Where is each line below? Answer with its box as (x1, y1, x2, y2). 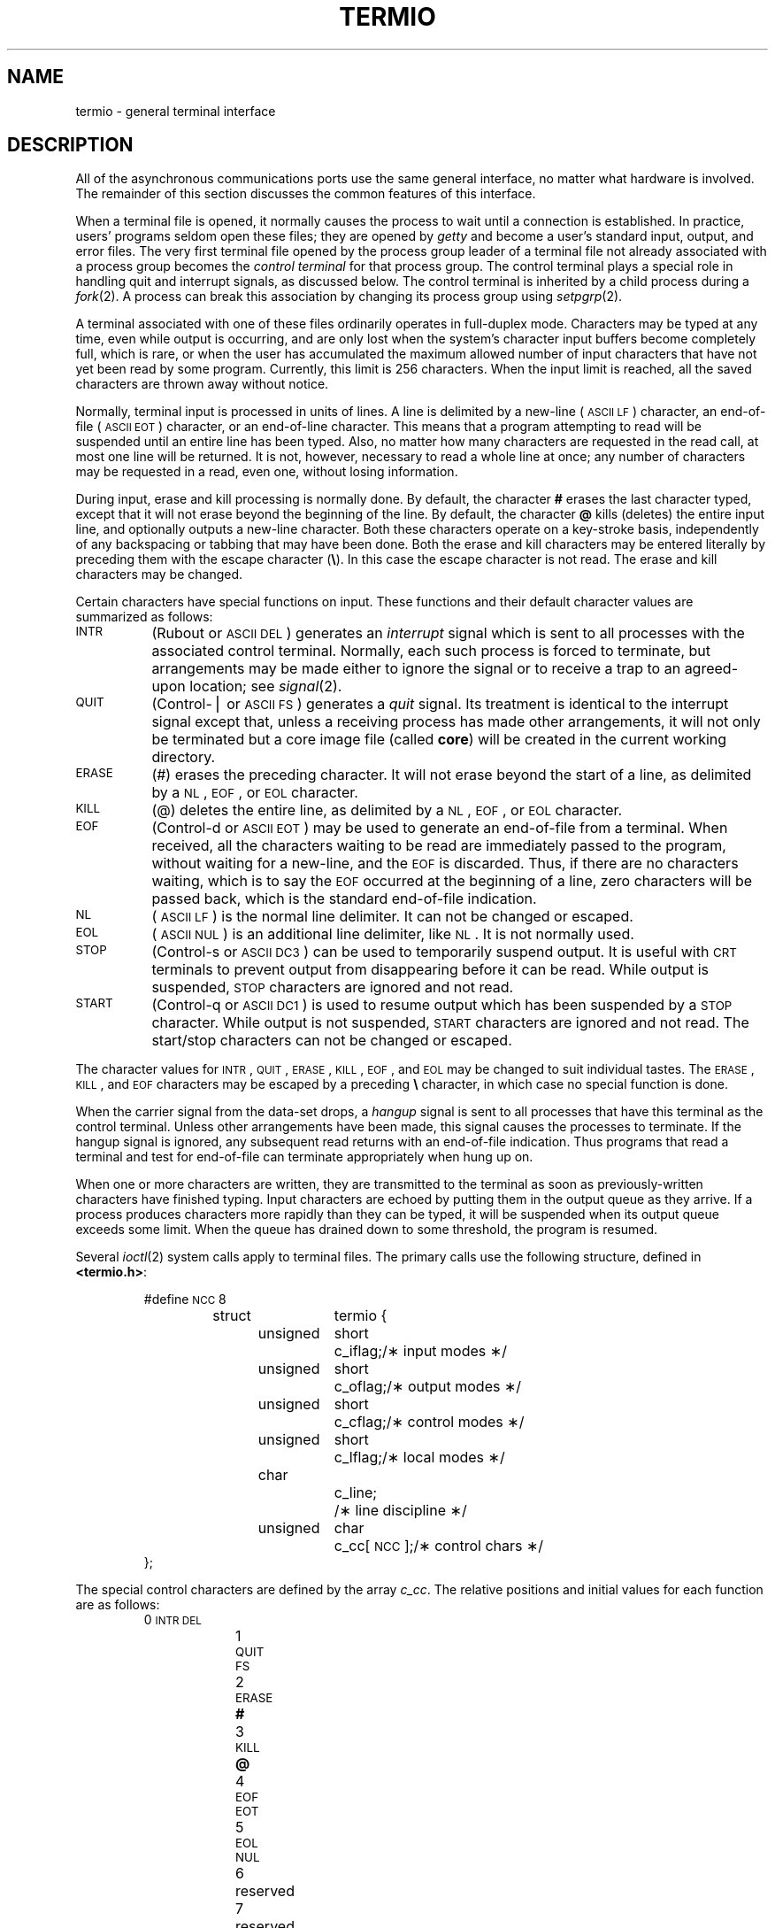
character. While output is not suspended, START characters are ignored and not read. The (151, 1014, 749, 1032)
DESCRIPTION (7, 134, 134, 157)
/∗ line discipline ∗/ (334, 1501, 467, 1520)
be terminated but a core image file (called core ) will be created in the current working (151, 730, 727, 749)
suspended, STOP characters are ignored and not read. (151, 978, 514, 997)
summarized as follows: (75, 609, 213, 625)
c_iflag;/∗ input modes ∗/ (334, 1342, 507, 1361)
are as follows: (75, 1597, 160, 1613)
